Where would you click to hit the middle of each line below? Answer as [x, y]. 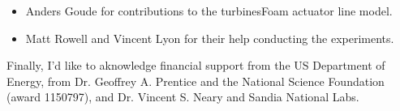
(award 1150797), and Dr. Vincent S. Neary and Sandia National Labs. [183, 97]
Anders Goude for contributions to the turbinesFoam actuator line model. [209, 11]
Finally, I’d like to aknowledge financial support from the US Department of [196, 65]
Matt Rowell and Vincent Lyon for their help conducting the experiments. [210, 38]
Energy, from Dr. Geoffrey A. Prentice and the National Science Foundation [196, 81]
